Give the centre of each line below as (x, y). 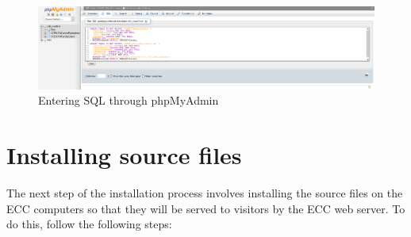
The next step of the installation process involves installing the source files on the (205, 193)
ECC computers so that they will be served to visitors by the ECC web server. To (206, 208)
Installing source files (124, 155)
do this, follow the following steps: (89, 224)
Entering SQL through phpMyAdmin (129, 100)
